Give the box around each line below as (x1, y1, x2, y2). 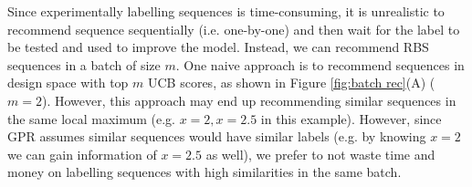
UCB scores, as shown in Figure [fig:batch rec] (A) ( (148, 73, 435, 92)
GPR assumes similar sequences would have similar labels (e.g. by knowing (7, 127, 426, 146)
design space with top (7, 73, 129, 92)
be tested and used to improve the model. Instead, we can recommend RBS (7, 37, 429, 57)
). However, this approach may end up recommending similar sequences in (41, 90, 456, 109)
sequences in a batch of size (7, 55, 161, 74)
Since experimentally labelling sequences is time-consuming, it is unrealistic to (7, 2, 445, 20)
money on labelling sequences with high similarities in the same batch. (7, 162, 402, 182)
